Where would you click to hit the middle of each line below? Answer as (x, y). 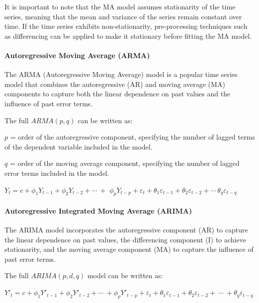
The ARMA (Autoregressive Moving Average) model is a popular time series (121, 74)
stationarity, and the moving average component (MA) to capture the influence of (129, 249)
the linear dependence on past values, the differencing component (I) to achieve (125, 239)
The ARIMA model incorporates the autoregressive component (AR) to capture (126, 230)
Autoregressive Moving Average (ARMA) (77, 55)
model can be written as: (125, 275)
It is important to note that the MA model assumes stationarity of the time (120, 6)
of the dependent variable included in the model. (79, 146)
